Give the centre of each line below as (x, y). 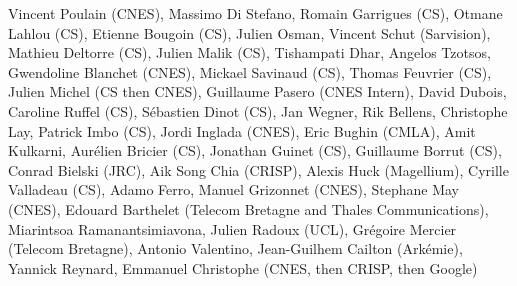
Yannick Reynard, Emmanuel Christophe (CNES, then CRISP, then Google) (243, 267)
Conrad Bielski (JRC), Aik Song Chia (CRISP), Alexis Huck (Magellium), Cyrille (258, 169)
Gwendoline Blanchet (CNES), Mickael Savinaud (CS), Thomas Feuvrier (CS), (250, 71)
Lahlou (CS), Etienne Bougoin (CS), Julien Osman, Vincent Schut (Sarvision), (249, 32)
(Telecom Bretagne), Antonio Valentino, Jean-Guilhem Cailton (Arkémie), (235, 248)
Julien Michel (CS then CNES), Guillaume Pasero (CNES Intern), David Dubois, (257, 91)
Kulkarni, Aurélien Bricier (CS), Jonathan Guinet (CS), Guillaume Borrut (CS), (255, 150)
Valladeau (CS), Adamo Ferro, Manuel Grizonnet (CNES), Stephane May (233, 189)
